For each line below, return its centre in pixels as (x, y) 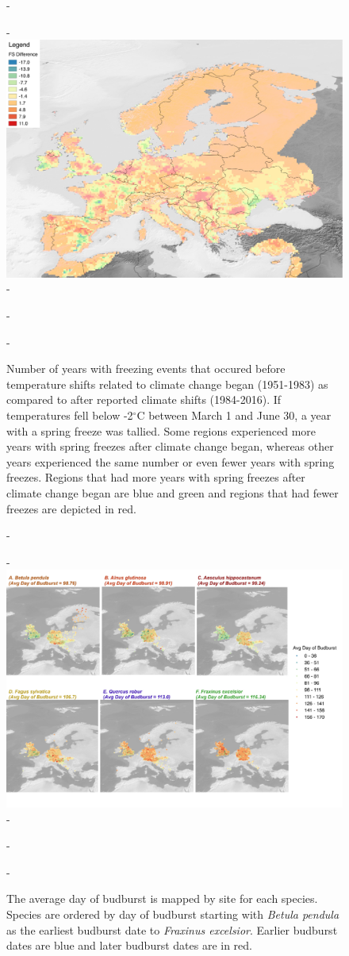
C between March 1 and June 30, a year (234, 415)
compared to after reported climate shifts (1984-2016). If (144, 399)
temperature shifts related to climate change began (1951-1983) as (167, 384)
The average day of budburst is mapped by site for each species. (162, 898)
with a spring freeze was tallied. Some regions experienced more (161, 430)
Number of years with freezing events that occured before (146, 369)
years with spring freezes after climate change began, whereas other (170, 446)
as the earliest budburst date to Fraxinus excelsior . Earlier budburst (172, 929)
